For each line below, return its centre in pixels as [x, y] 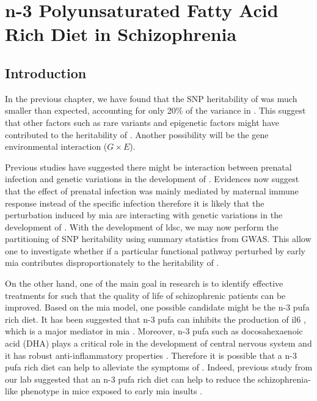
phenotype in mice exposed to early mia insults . [111, 391]
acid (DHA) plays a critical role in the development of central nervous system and [158, 343]
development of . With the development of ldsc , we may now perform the [142, 226]
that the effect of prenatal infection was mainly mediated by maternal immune [152, 190]
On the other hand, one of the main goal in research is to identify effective [144, 283]
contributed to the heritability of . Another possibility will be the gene [137, 134]
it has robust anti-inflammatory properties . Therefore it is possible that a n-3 [151, 355]
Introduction [46, 72]
